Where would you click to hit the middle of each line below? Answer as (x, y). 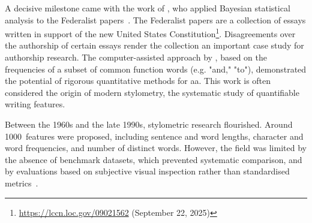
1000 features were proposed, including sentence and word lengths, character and (154, 136)
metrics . (22, 183)
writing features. (35, 104)
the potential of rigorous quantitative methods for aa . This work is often (138, 81)
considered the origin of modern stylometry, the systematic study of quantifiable (152, 92)
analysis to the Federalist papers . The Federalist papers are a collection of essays (155, 19)
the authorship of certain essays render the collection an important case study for (154, 45)
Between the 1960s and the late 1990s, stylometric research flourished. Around (149, 124)
